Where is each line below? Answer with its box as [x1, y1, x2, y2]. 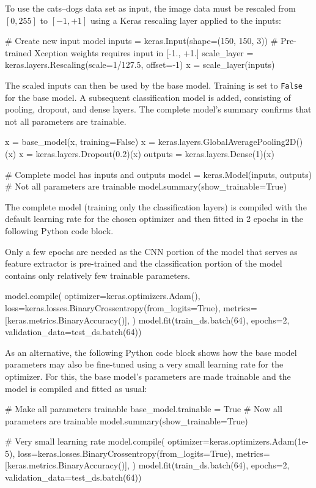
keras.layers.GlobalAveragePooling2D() [158, 135, 303, 148]
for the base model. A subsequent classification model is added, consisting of [5, 91, 291, 103]
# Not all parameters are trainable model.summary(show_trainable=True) [5, 180, 287, 193]
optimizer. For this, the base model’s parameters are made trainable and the [5, 369, 291, 382]
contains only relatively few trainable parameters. [5, 268, 190, 281]
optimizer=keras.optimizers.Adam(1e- [167, 435, 309, 448]
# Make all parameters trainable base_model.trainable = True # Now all [5, 402, 282, 415]
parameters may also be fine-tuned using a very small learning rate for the [5, 358, 284, 371]
